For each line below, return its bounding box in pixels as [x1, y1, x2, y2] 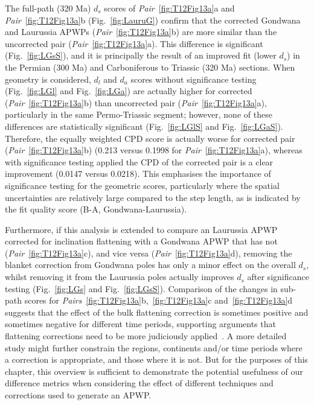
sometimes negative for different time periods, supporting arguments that [5, 317, 276, 330]
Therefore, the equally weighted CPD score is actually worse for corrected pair [5, 132, 295, 144]
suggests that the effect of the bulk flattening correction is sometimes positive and [5, 305, 309, 318]
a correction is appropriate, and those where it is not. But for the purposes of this [5, 353, 308, 366]
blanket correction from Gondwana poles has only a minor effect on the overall [5, 258, 296, 271]
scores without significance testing [130, 72, 257, 85]
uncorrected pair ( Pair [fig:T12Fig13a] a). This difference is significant [5, 37, 263, 49]
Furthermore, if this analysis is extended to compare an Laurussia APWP [5, 223, 278, 235]
